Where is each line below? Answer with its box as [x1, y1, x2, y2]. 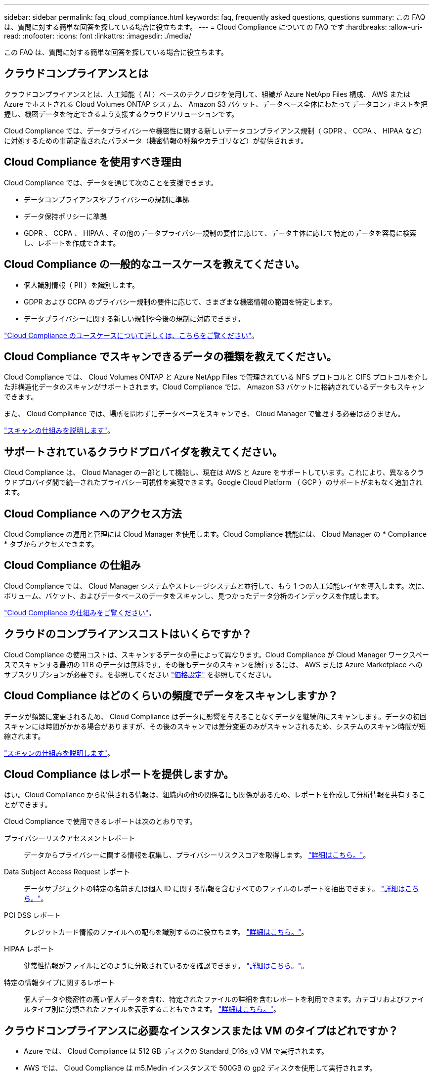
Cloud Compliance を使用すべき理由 [4, 156, 182, 169]
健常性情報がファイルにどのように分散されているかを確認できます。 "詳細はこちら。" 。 [24, 961, 308, 970]
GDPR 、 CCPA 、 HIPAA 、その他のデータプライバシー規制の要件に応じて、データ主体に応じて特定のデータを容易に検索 [24, 228, 417, 237]
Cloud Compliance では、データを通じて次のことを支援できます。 [4, 178, 217, 187]
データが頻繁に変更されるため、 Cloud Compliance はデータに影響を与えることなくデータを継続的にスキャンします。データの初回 [4, 712, 427, 721]
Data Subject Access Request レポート [4, 867, 130, 876]
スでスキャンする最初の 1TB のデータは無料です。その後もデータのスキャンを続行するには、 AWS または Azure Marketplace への [4, 660, 423, 669]
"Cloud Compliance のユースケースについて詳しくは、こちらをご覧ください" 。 [4, 331, 259, 340]
